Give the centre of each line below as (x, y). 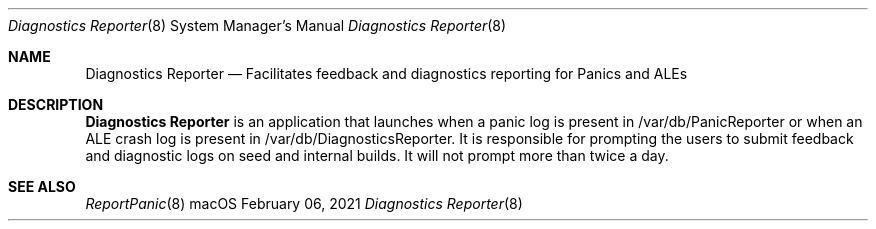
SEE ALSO (42, 186)
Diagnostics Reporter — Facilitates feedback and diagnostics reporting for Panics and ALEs (386, 73)
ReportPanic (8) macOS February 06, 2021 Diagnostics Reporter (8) (304, 203)
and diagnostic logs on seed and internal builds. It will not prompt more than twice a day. (377, 155)
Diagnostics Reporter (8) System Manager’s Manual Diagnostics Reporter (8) (257, 25)
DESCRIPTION (56, 104)
